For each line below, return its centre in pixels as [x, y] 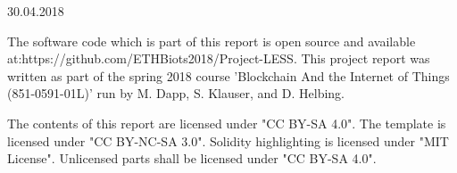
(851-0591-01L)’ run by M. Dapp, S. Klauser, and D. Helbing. [176, 93]
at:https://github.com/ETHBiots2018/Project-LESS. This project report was [219, 58]
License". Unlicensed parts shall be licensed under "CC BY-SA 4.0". [192, 158]
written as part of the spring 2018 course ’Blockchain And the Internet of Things [228, 75]
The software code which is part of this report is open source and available [212, 41]
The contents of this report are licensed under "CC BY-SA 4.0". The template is [227, 123]
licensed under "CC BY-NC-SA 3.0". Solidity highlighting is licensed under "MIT [228, 140]
